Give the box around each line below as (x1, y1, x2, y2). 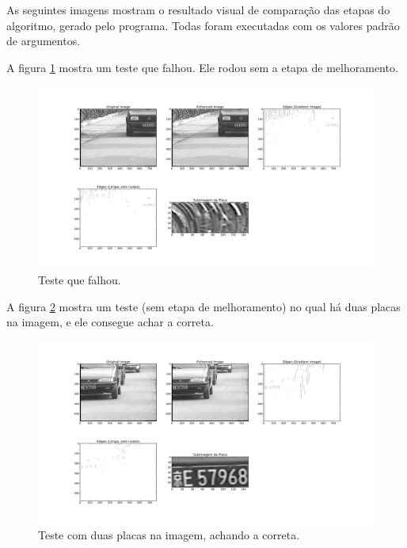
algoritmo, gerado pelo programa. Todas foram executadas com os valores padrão (6, 17, 400, 33)
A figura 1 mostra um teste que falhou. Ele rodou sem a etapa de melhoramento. (6, 59, 398, 75)
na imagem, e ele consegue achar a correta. (6, 314, 214, 330)
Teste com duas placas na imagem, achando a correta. (38, 526, 300, 542)
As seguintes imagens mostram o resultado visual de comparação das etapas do (6, 2, 390, 17)
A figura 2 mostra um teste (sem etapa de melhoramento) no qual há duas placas (6, 298, 401, 314)
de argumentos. (6, 32, 81, 49)
